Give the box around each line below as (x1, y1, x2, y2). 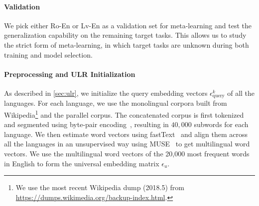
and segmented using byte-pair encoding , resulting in (4, 119, 169, 130)
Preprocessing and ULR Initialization (4, 69, 135, 79)
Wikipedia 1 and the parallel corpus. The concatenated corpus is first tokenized (4, 108, 244, 120)
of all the (227, 87, 255, 98)
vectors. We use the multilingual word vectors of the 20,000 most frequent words (4, 148, 250, 159)
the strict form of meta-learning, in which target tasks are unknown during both (4, 39, 249, 50)
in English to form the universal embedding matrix (4, 158, 159, 168)
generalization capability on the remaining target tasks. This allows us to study (4, 30, 247, 40)
